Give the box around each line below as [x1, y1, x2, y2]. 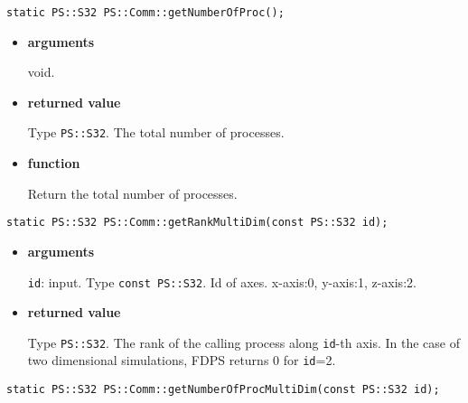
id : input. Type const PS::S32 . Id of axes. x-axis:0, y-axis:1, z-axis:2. [27, 272, 417, 291]
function [27, 154, 80, 173]
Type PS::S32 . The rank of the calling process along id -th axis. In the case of [27, 333, 461, 351]
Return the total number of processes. [27, 183, 238, 202]
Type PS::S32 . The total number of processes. [27, 123, 285, 142]
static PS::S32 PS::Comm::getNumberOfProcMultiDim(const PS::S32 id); [6, 383, 440, 397]
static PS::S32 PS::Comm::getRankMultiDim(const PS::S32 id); [6, 216, 388, 230]
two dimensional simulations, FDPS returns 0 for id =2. [27, 351, 336, 370]
